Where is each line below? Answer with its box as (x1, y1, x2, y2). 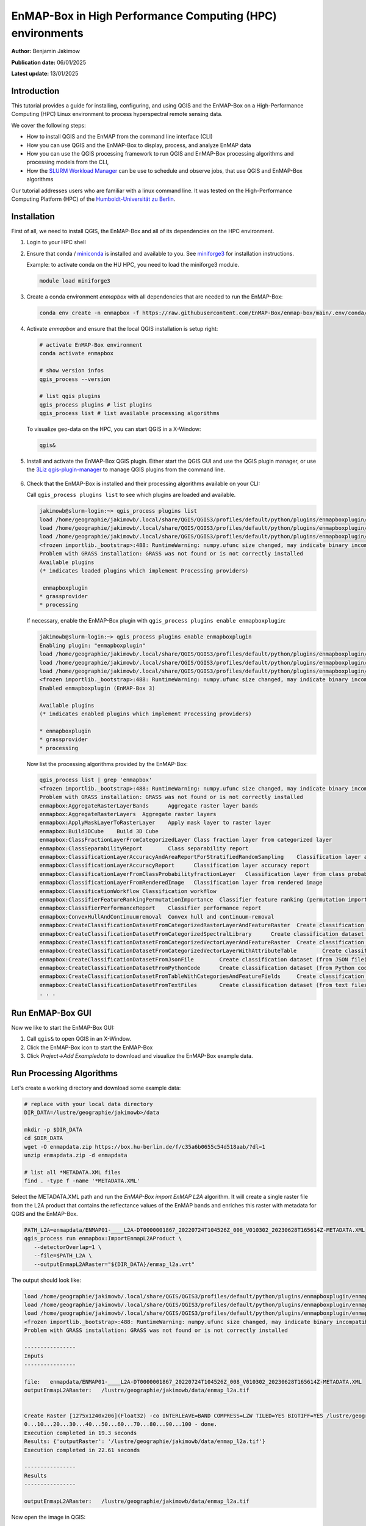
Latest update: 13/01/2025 (11, 70, 79, 78)
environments (11, 26, 84, 40)
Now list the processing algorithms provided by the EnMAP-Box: (26, 760, 188, 767)
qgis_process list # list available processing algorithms (39, 410, 220, 417)
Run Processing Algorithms (11, 1068, 118, 1079)
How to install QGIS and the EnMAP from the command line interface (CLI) (26, 133, 213, 140)
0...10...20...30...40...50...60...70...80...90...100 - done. (24, 1421, 218, 1428)
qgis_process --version (39, 375, 111, 383)
